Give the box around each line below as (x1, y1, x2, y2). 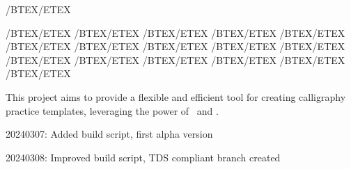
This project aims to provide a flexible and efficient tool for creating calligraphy (6, 89, 346, 104)
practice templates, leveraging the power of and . (6, 103, 219, 118)
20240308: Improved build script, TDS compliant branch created (6, 150, 281, 164)
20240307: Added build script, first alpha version (6, 127, 213, 141)
